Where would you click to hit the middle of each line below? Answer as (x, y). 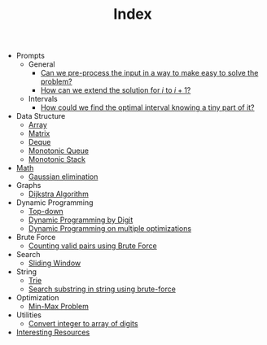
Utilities (29, 315)
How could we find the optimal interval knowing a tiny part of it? (147, 107)
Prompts (30, 56)
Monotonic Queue (59, 151)
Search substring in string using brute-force (102, 289)
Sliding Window (55, 263)
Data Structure (41, 116)
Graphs (28, 186)
